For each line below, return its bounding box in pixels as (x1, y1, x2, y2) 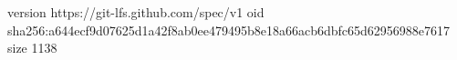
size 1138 (7, 38, 57, 57)
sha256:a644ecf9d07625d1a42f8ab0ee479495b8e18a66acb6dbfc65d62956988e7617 (7, 20, 451, 39)
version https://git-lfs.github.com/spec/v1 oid (7, 3, 265, 21)
